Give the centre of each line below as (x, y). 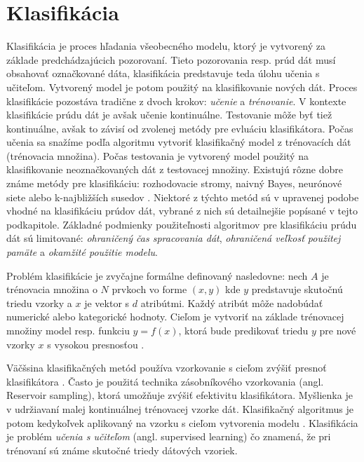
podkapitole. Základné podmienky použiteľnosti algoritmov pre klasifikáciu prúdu (182, 224)
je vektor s (107, 303)
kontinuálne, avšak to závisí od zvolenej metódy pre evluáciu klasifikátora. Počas (180, 128)
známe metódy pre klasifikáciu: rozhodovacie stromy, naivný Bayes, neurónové (174, 183)
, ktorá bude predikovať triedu (243, 330)
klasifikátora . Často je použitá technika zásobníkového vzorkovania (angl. (165, 381)
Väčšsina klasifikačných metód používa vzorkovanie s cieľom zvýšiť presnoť (167, 368)
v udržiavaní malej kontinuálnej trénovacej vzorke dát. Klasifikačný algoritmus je (180, 408)
